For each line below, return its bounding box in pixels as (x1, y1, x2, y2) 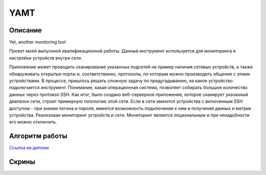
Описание (9, 26, 42, 34)
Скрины (9, 158, 35, 166)
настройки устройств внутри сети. (9, 55, 82, 61)
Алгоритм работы (9, 132, 67, 140)
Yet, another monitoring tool (9, 39, 66, 45)
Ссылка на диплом (9, 145, 49, 151)
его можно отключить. (9, 119, 57, 125)
